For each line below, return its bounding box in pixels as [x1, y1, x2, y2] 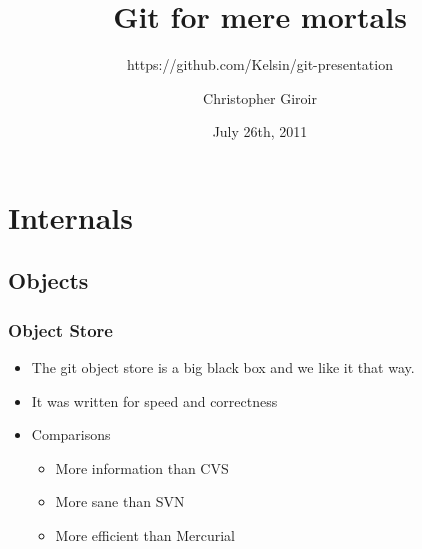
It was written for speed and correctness [31, 390, 278, 411]
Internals [8, 196, 133, 237]
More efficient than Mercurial [55, 525, 235, 546]
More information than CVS [55, 457, 229, 478]
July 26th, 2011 [212, 121, 308, 142]
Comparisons [31, 424, 111, 445]
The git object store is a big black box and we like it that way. [31, 357, 415, 378]
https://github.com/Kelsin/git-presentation [127, 54, 393, 75]
